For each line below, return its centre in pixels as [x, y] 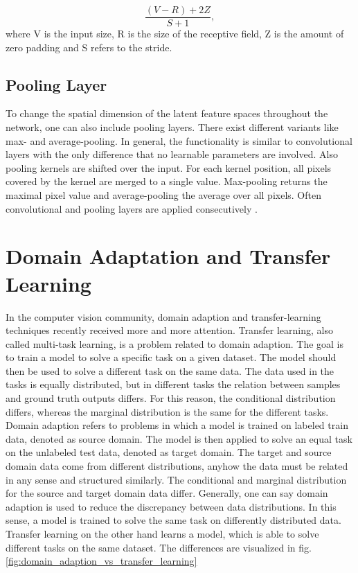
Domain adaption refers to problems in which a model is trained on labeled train [177, 425]
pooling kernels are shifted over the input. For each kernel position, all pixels [169, 167]
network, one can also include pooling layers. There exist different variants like [172, 127]
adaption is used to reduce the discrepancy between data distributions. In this [171, 506]
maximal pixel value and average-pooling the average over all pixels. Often [163, 195]
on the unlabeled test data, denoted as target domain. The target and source [169, 452]
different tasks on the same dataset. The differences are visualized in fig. [159, 547]
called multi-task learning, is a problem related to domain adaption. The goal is [175, 343]
